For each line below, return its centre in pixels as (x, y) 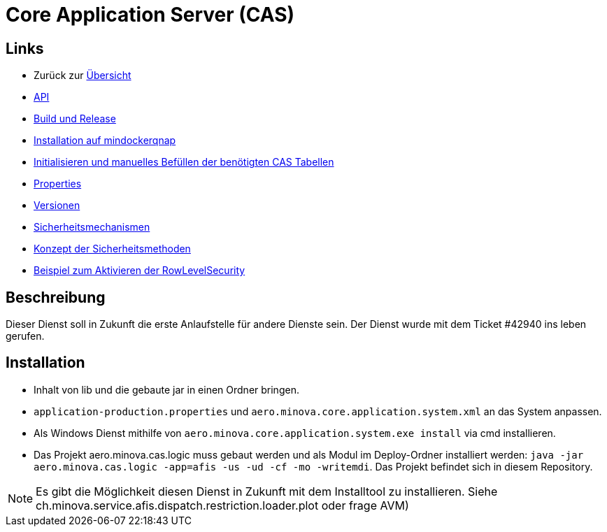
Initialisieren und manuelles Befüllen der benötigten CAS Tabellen (184, 162)
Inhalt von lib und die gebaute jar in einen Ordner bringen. (166, 389)
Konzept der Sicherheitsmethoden (112, 249)
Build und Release (75, 119)
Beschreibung (56, 297)
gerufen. (25, 336)
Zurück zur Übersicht (83, 76)
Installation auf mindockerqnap (105, 141)
